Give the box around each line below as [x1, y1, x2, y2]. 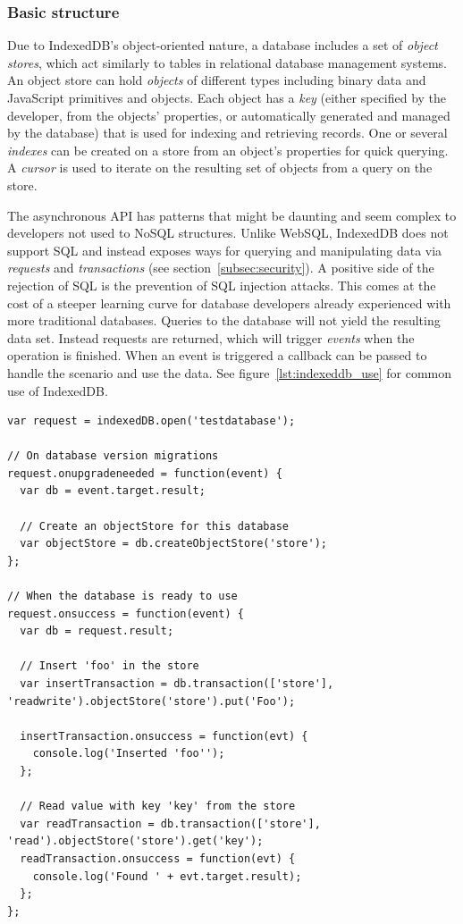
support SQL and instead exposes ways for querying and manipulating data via [7, 240, 442, 259]
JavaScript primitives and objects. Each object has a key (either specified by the [7, 88, 447, 106]
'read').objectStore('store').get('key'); [7, 835, 264, 848]
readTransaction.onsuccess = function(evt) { [20, 852, 296, 865]
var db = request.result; [20, 625, 174, 638]
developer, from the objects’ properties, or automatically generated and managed [7, 105, 450, 124]
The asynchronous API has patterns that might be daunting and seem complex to [7, 206, 457, 224]
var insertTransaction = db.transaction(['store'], [20, 677, 334, 690]
